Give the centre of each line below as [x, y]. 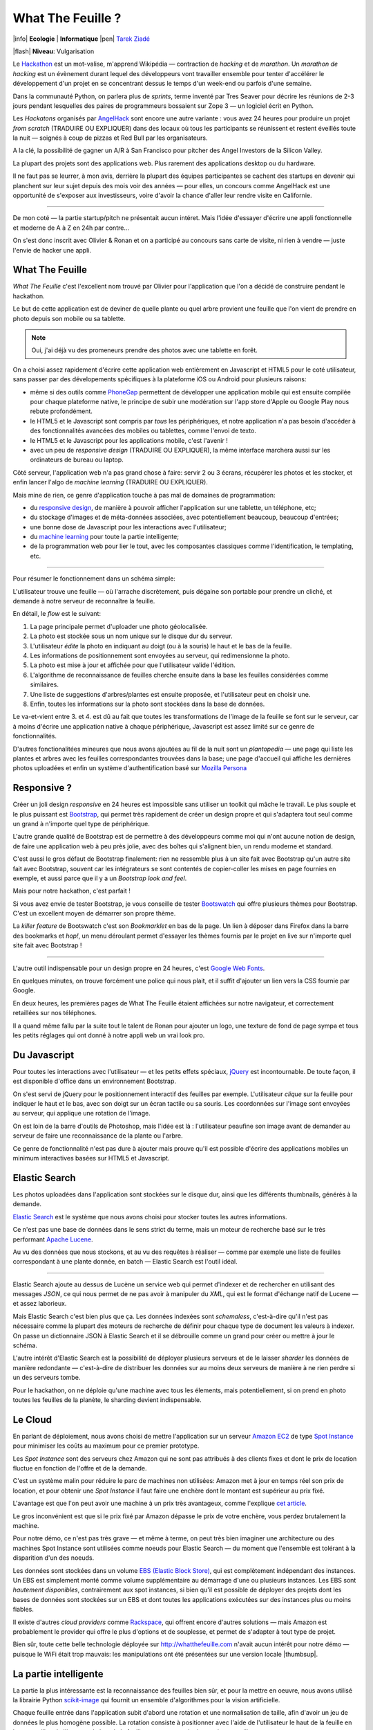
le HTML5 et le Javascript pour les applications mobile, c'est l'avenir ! [129, 440]
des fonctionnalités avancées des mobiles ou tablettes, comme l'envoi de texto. [143, 431]
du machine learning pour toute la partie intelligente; [105, 537]
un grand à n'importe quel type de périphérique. [81, 823]
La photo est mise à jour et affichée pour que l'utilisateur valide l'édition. [133, 665]
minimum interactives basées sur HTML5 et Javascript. [91, 1158]
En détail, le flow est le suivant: [57, 614]
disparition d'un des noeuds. [54, 1558]
